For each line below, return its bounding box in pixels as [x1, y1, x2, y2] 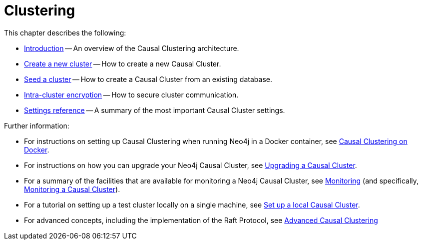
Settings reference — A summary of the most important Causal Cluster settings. [24, 105, 285, 114]
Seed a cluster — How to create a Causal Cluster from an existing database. [24, 74, 272, 83]
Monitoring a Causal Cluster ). [24, 184, 120, 193]
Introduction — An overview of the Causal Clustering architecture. [24, 43, 239, 52]
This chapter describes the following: [4, 28, 126, 37]
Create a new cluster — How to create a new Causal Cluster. [24, 59, 221, 68]
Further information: [4, 121, 69, 130]
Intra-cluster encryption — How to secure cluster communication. [24, 90, 239, 99]
